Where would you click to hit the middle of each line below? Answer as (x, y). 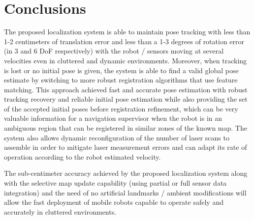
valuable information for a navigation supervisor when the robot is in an (113, 118)
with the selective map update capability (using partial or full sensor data (115, 183)
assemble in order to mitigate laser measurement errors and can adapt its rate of (126, 147)
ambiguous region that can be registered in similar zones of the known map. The (126, 128)
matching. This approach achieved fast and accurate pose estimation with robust (126, 89)
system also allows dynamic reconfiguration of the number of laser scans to (117, 137)
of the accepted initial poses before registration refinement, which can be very (121, 108)
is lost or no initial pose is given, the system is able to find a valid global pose (121, 70)
